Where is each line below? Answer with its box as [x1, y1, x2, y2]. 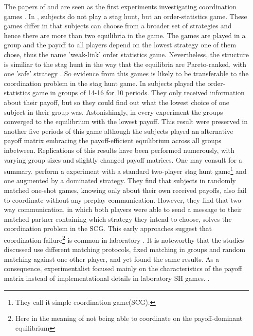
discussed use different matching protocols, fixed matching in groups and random [4, 244, 246, 254]
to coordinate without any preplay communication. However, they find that [4, 194, 229, 205]
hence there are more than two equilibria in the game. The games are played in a [4, 30, 246, 40]
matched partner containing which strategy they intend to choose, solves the [4, 213, 232, 224]
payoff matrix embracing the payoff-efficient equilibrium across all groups [4, 135, 221, 146]
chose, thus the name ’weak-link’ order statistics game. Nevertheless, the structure [4, 49, 249, 59]
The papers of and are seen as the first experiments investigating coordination [4, 1, 236, 11]
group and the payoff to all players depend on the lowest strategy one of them [4, 40, 236, 50]
